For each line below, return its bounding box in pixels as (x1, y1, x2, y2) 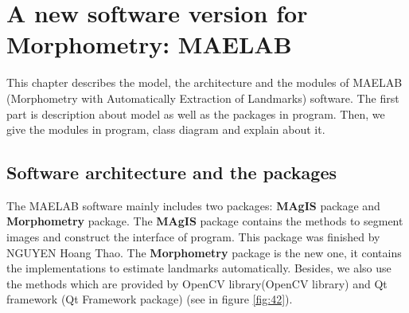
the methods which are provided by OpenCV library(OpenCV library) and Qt (6, 275, 388, 291)
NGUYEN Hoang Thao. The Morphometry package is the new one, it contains (6, 244, 402, 260)
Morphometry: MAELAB (6, 28, 292, 61)
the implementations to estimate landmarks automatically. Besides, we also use (6, 260, 391, 276)
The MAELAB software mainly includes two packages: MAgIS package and (6, 197, 380, 213)
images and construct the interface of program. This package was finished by (6, 229, 380, 245)
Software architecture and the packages (6, 160, 337, 185)
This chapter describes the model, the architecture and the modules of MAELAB (6, 74, 403, 91)
